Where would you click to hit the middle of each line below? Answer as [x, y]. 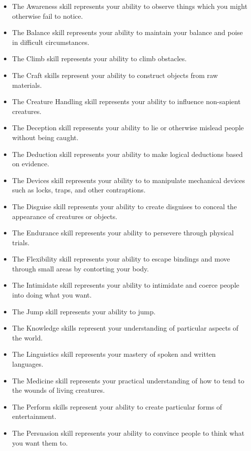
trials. [21, 242]
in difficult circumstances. [51, 42]
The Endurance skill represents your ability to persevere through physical [123, 233]
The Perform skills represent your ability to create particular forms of [117, 406]
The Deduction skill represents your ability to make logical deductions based [127, 154]
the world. [27, 337]
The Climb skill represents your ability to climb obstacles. [99, 58]
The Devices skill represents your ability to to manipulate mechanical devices [128, 180]
